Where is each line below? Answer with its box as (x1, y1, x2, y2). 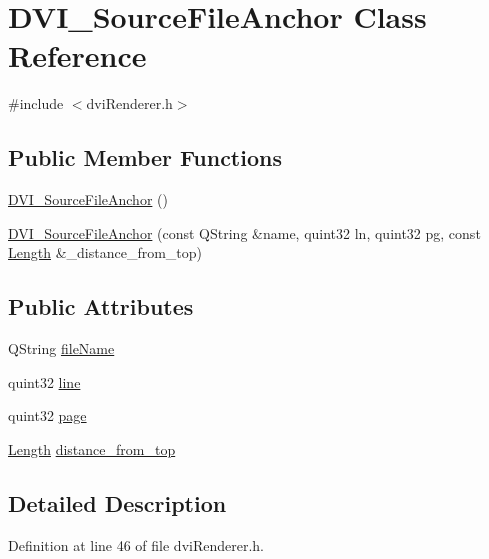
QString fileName (8, 338, 115, 359)
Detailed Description (8, 487, 227, 518)
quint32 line (8, 371, 81, 392)
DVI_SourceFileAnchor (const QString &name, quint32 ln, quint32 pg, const (8, 222, 481, 243)
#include (8, 93, 64, 114)
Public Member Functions (8, 142, 282, 173)
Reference (8, 35, 147, 76)
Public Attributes (8, 291, 194, 322)
